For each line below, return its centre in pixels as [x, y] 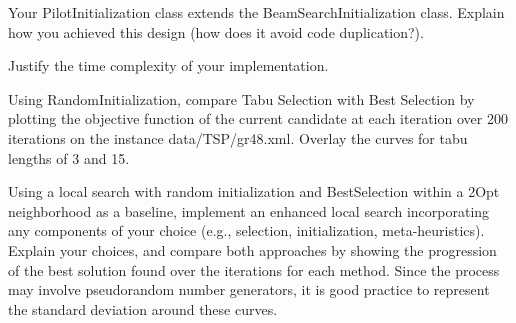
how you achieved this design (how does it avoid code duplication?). [216, 31]
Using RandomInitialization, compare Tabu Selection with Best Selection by [241, 98]
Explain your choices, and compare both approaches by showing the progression [252, 249]
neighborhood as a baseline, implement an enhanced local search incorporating [249, 210]
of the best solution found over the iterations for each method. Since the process [254, 269]
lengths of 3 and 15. [69, 157]
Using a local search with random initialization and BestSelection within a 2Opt [254, 191]
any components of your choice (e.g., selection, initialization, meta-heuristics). [246, 230]
